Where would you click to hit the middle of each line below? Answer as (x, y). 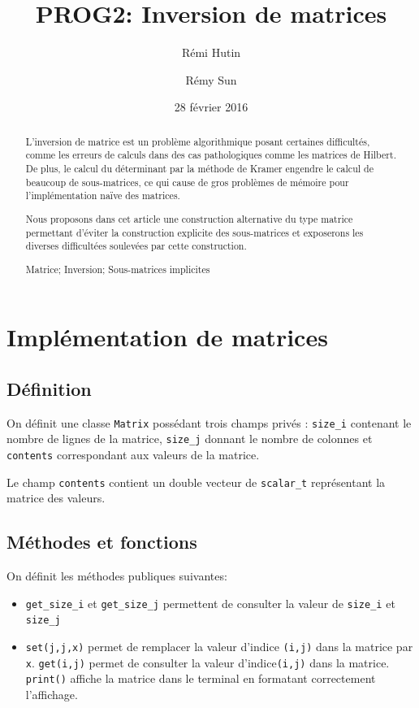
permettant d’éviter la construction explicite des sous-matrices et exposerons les (194, 232)
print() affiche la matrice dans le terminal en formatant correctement (201, 678)
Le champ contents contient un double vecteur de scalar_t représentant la (196, 482)
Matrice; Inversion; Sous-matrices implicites (118, 269)
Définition (49, 388)
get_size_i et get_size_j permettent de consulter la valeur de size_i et (210, 603)
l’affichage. (52, 695)
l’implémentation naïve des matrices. (103, 195)
